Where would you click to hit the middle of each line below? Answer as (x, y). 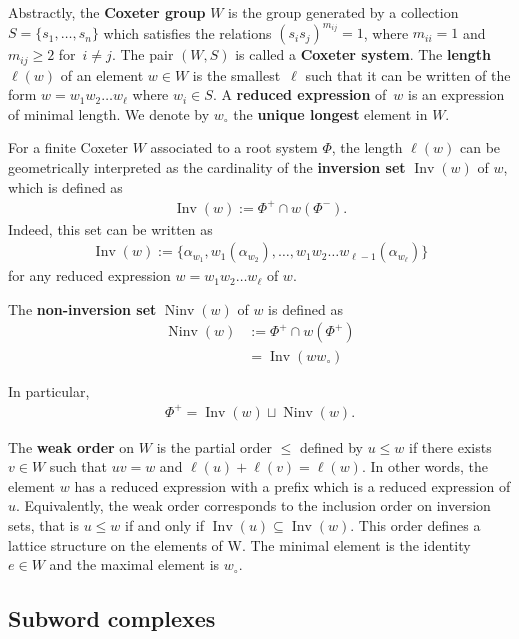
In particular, (49, 390)
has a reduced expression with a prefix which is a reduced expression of (292, 485)
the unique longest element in (330, 113)
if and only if (164, 525)
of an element (102, 74)
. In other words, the (425, 466)
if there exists (450, 446)
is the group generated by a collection (343, 12)
